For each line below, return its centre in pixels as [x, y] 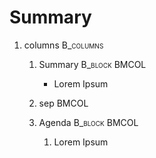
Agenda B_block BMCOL [88, 122]
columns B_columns [63, 45]
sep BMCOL [63, 103]
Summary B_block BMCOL [92, 64]
